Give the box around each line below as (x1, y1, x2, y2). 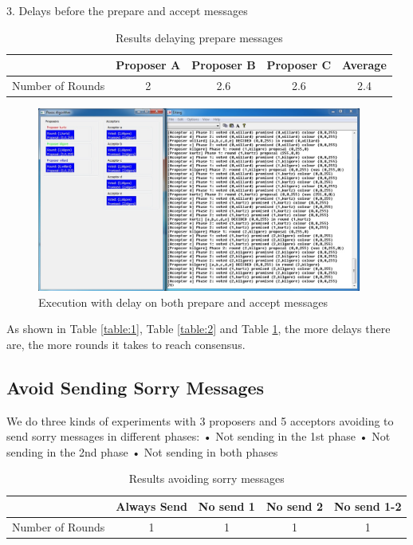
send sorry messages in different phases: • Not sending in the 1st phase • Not (6, 428, 391, 445)
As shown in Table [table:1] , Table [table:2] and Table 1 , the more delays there (6, 320, 391, 337)
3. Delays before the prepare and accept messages (6, 2, 248, 18)
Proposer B (191, 57, 256, 73)
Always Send (116, 498, 187, 514)
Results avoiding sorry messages (128, 470, 285, 487)
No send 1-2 (333, 498, 402, 514)
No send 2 (265, 498, 323, 514)
